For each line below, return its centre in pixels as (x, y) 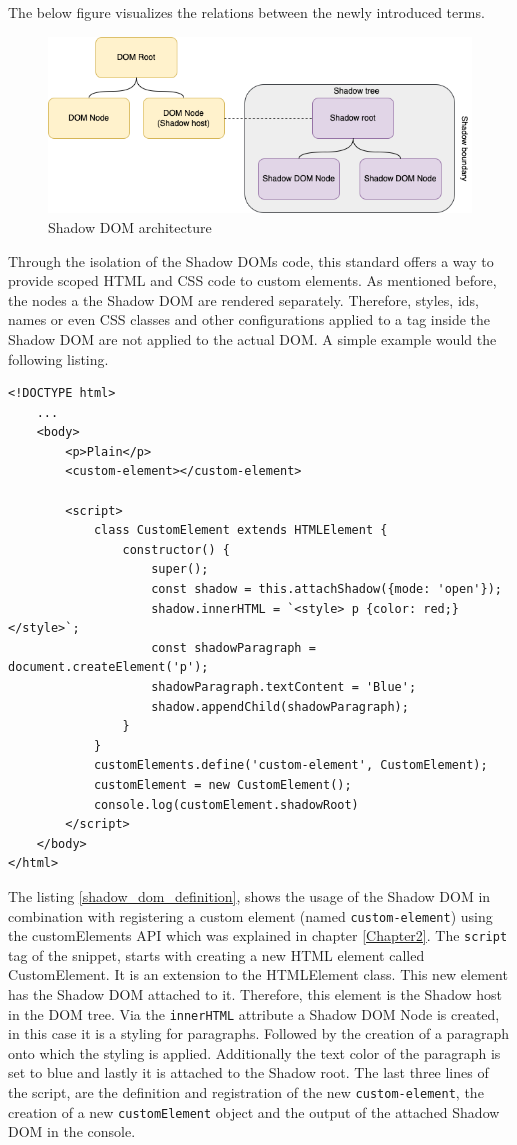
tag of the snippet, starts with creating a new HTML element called (216, 954)
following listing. (58, 358)
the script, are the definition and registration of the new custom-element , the (246, 1092)
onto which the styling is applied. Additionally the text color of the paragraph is (254, 1052)
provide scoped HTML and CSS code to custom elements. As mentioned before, (252, 280)
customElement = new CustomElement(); (222, 784)
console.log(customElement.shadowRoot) (226, 804)
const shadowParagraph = (233, 647)
